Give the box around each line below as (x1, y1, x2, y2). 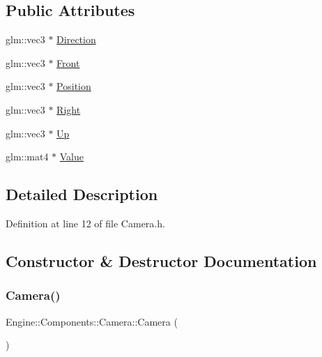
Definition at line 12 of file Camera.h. (6, 215, 165, 230)
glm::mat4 (6, 149, 49, 164)
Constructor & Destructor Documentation (6, 250, 317, 271)
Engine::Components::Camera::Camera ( (6, 314, 178, 328)
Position (56, 79, 91, 93)
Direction (56, 32, 96, 47)
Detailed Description (6, 183, 158, 205)
